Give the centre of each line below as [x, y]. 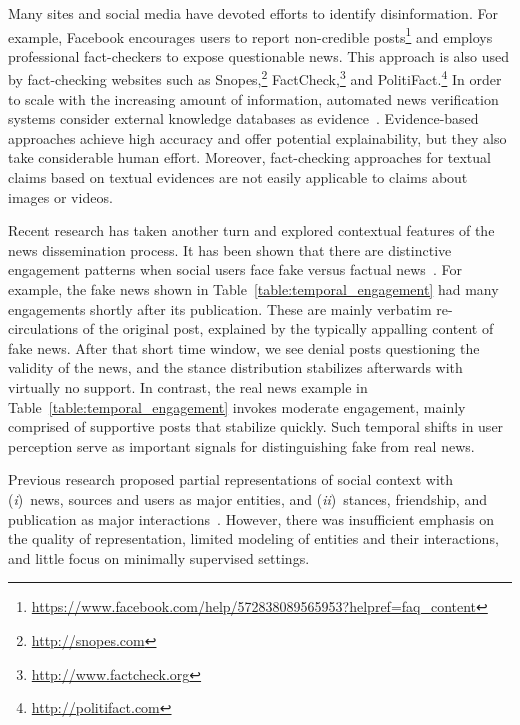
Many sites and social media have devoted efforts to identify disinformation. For [253, 13]
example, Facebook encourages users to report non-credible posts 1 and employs [250, 35]
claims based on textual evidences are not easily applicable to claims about [238, 177]
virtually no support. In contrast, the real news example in [188, 387]
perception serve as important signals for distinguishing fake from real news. [241, 445]
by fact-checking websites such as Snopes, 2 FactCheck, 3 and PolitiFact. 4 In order [255, 78]
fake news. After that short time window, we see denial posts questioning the [244, 347]
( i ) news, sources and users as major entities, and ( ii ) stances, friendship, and [247, 498]
